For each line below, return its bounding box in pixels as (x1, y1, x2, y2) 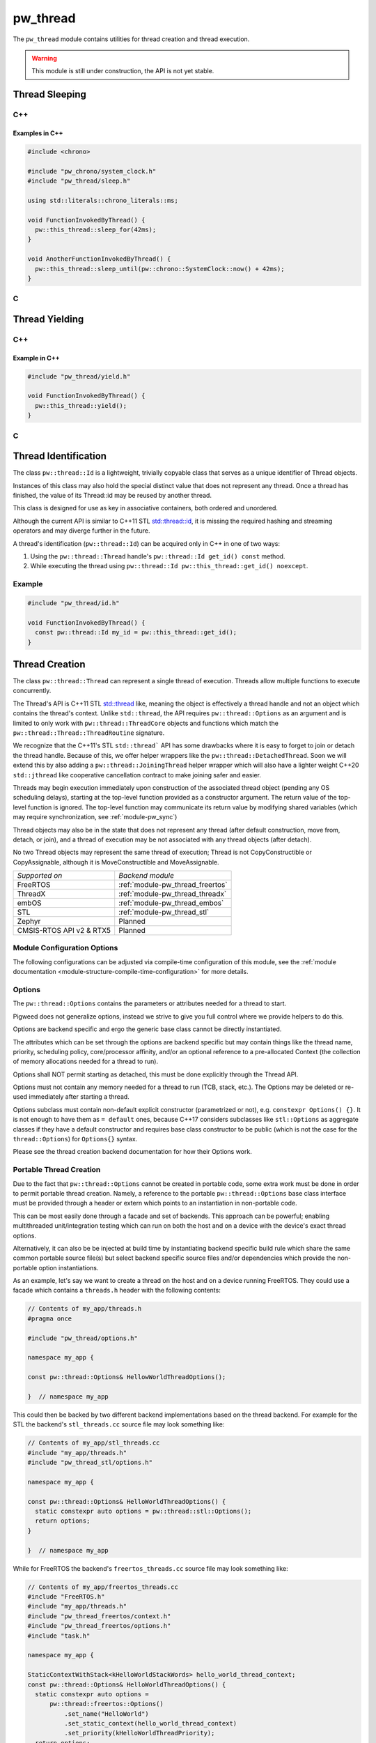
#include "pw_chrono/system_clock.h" (27, 167, 157, 175)
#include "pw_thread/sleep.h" (27, 177, 131, 185)
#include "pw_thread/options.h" (27, 1334, 139, 1342)
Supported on (17, 871, 63, 881)
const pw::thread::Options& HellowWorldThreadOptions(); (27, 1373, 226, 1381)
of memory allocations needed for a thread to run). (13, 1057, 159, 1066)
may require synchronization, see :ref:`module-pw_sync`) (13, 813, 178, 821)
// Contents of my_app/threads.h (27, 1304, 142, 1313)
